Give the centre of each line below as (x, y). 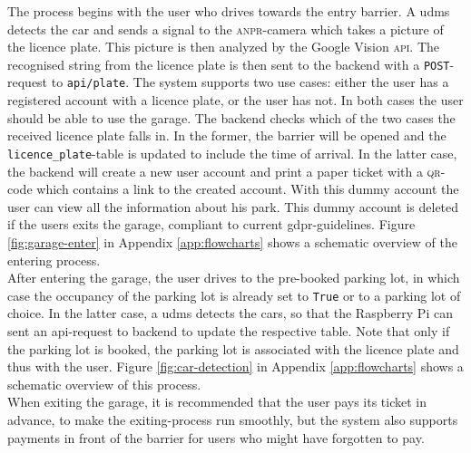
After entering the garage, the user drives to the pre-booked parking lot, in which (234, 278)
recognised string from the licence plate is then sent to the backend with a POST (229, 64)
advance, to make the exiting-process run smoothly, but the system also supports (233, 419)
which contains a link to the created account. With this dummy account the (248, 189)
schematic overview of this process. (104, 384)
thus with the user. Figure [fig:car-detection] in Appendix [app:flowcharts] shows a (235, 366)
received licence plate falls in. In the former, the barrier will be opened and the (227, 135)
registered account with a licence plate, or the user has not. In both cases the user (235, 100)
